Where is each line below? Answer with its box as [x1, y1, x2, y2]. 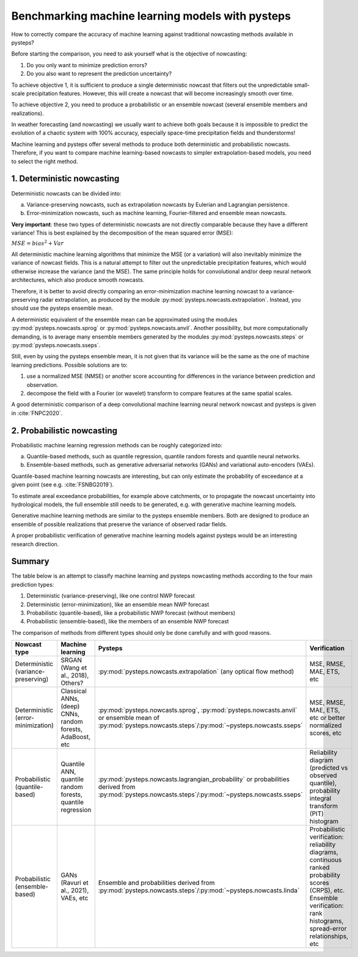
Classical [60, 687, 87, 695]
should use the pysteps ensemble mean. [11, 304, 114, 312]
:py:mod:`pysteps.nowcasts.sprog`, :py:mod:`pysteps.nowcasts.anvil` [98, 706, 298, 714]
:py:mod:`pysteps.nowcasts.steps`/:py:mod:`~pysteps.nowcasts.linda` [98, 886, 300, 895]
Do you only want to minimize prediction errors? [26, 61, 148, 68]
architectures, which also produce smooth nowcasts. [11, 276, 145, 284]
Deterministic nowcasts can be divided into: [11, 189, 122, 197]
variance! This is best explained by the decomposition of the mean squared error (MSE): [11, 229, 233, 237]
